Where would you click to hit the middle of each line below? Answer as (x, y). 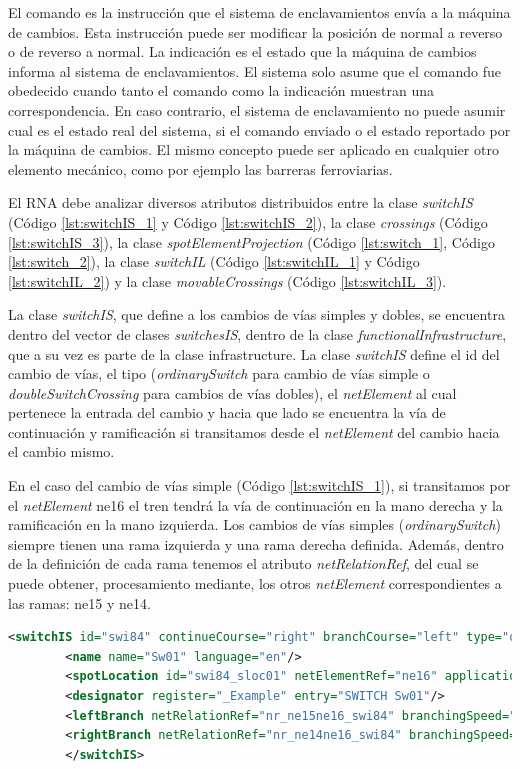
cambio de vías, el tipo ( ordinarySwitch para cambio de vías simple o (219, 373)
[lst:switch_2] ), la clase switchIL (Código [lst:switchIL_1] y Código (214, 261)
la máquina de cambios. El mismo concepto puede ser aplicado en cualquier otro (253, 149)
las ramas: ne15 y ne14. (79, 602)
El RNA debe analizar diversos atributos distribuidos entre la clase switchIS (240, 202)
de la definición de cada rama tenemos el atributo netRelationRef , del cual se (243, 563)
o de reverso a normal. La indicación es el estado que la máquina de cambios (242, 51)
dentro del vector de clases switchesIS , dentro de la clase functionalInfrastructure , (257, 333)
